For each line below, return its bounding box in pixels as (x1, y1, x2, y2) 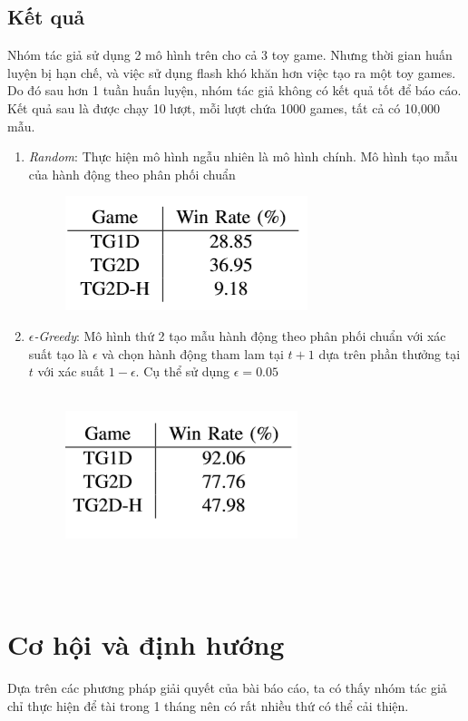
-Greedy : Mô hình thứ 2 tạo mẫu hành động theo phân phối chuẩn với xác (34, 326, 446, 345)
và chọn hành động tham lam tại (102, 344, 284, 363)
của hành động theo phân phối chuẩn (28, 164, 236, 183)
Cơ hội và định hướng (7, 626, 285, 663)
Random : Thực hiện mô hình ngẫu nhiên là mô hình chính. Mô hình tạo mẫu (28, 147, 458, 166)
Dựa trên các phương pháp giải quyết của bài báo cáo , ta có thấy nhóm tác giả (7, 678, 447, 697)
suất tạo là (28, 344, 89, 363)
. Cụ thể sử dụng (135, 362, 230, 381)
